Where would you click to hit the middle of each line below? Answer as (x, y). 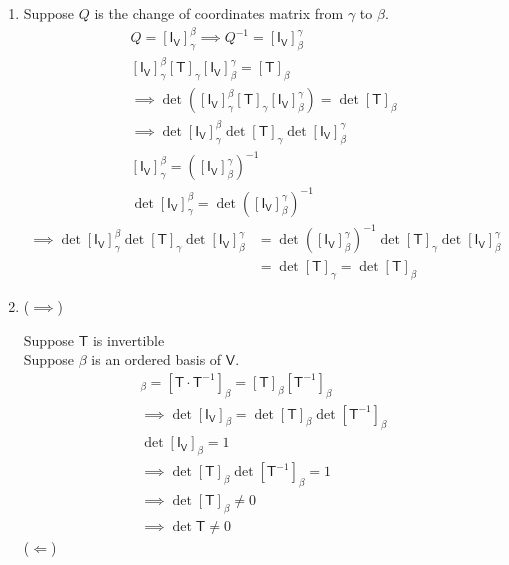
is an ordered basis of (156, 359)
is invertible (128, 339)
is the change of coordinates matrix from (219, 13)
